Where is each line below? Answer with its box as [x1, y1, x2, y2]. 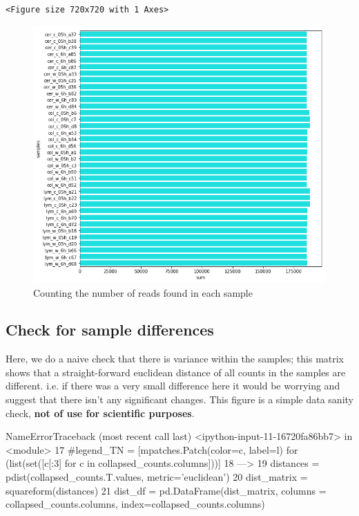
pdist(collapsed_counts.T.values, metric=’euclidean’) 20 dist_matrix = [6, 470, 308, 484]
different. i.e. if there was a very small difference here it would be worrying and [6, 378, 340, 393]
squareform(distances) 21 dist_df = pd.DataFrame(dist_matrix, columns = [6, 483, 327, 497]
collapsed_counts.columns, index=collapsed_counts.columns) [6, 497, 265, 511]
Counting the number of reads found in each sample [33, 285, 253, 300]
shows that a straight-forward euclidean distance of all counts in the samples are [6, 365, 346, 379]
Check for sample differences [6, 319, 214, 340]
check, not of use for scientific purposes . [6, 405, 195, 420]
